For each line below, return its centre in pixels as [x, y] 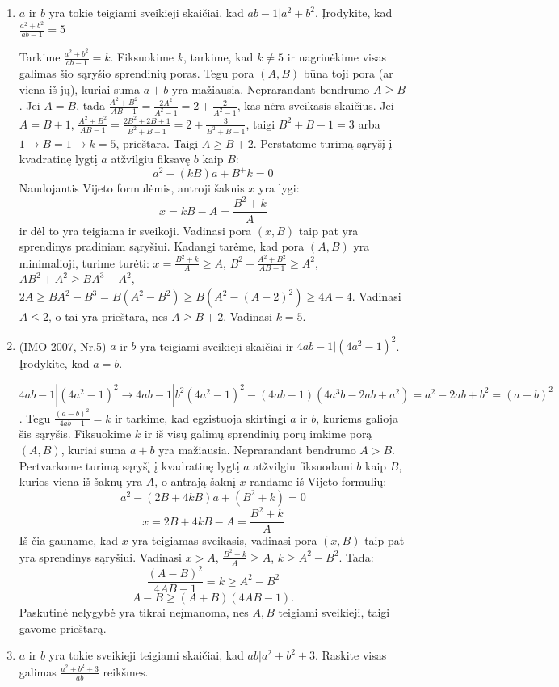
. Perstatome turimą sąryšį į [323, 143]
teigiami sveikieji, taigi [334, 612]
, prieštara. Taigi [157, 143]
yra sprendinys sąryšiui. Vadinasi [101, 556]
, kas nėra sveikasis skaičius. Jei [315, 105]
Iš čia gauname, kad [68, 540]
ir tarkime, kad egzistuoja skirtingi [201, 417]
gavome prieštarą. [63, 628]
